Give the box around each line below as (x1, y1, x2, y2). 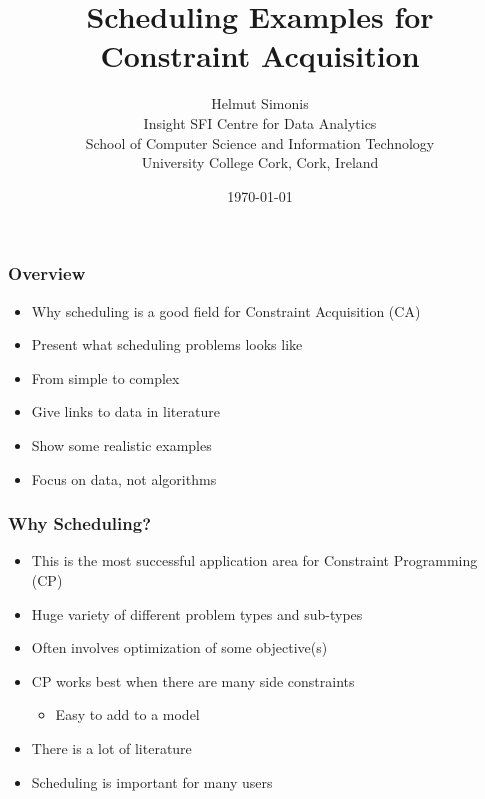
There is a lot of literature (31, 737, 192, 758)
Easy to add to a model (55, 704, 200, 725)
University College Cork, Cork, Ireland (141, 152, 379, 173)
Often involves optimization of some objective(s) (31, 637, 328, 658)
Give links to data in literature (31, 401, 220, 422)
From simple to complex (31, 367, 180, 388)
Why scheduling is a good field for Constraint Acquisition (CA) (31, 300, 421, 321)
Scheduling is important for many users (31, 771, 273, 792)
